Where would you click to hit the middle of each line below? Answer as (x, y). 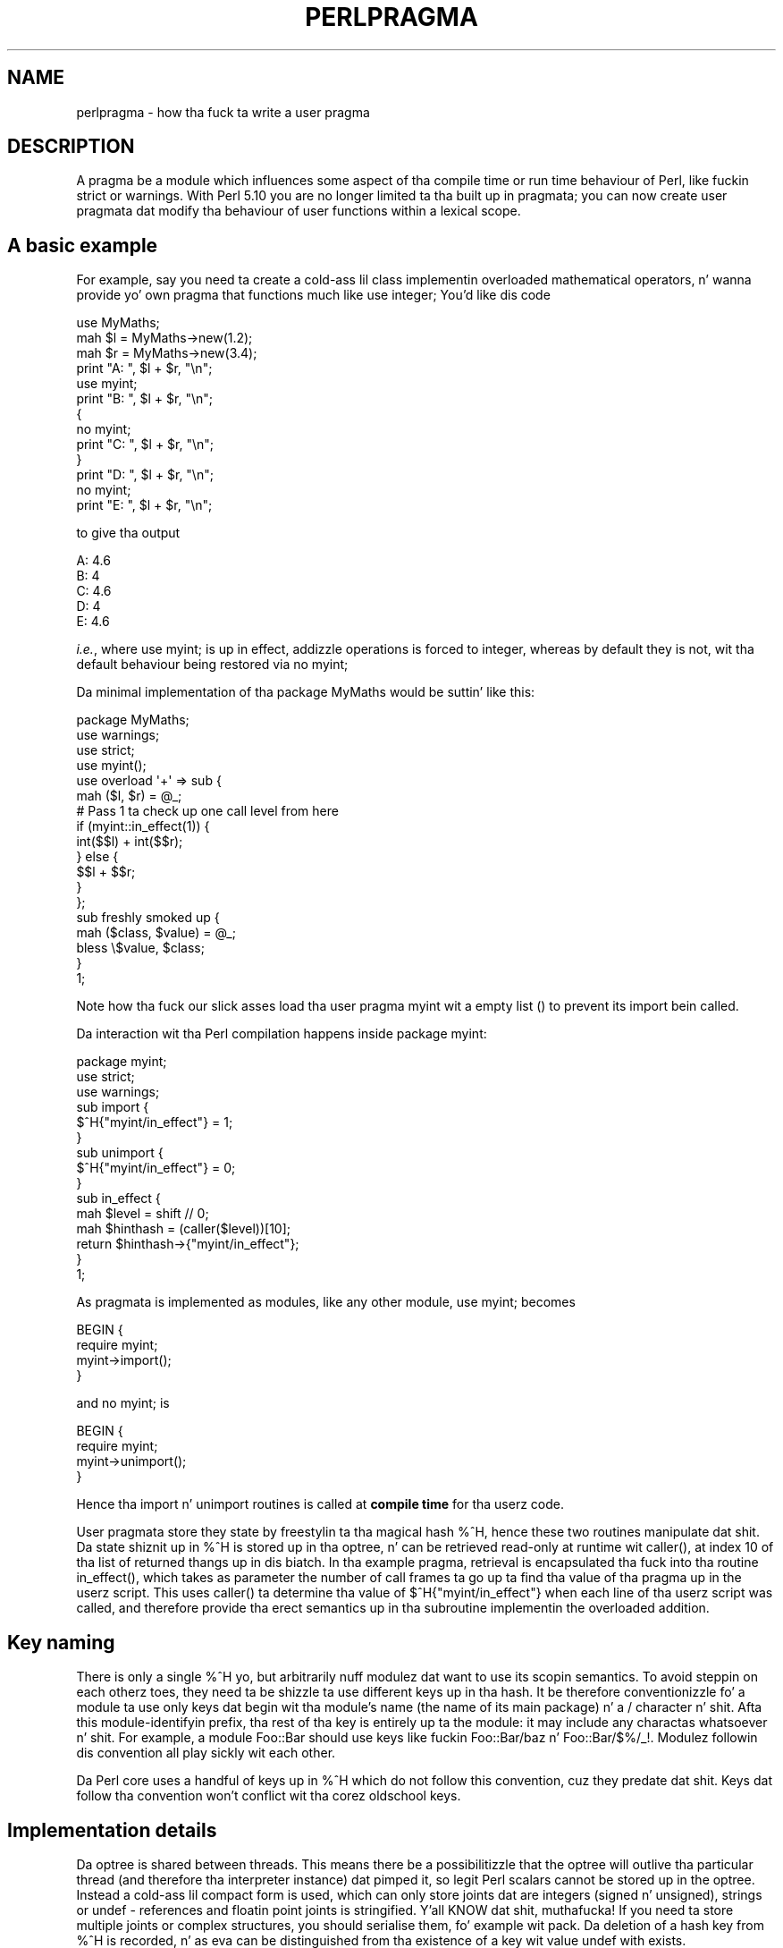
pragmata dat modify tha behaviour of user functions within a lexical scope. (299, 211)
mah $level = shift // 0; (143, 1214)
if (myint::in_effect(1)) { (143, 826)
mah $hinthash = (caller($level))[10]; (184, 1229)
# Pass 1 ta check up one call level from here (207, 811)
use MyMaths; (118, 323)
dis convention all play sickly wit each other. (206, 1753)
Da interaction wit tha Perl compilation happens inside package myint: (282, 1034)
